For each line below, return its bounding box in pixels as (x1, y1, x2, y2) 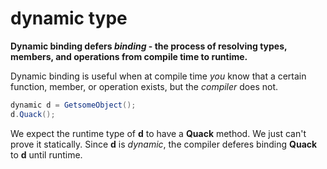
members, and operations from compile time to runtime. (10, 50, 248, 62)
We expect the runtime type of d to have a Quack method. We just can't (10, 127, 307, 139)
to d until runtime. (10, 148, 83, 161)
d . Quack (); (10, 109, 56, 119)
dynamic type (10, 7, 128, 30)
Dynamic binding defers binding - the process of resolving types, (10, 40, 288, 52)
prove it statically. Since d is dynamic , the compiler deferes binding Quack (10, 138, 318, 150)
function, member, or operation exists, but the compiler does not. (10, 80, 279, 92)
